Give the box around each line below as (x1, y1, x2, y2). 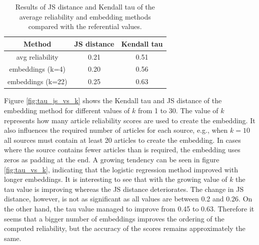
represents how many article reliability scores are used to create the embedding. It (4, 115, 255, 125)
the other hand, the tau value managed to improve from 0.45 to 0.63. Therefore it (4, 203, 254, 213)
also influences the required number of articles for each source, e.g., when (4, 125, 228, 135)
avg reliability (16, 51, 58, 62)
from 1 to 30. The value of (138, 105, 218, 115)
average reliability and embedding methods (19, 11, 151, 22)
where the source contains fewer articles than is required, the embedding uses (4, 144, 240, 155)
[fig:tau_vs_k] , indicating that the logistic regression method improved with (4, 164, 238, 174)
